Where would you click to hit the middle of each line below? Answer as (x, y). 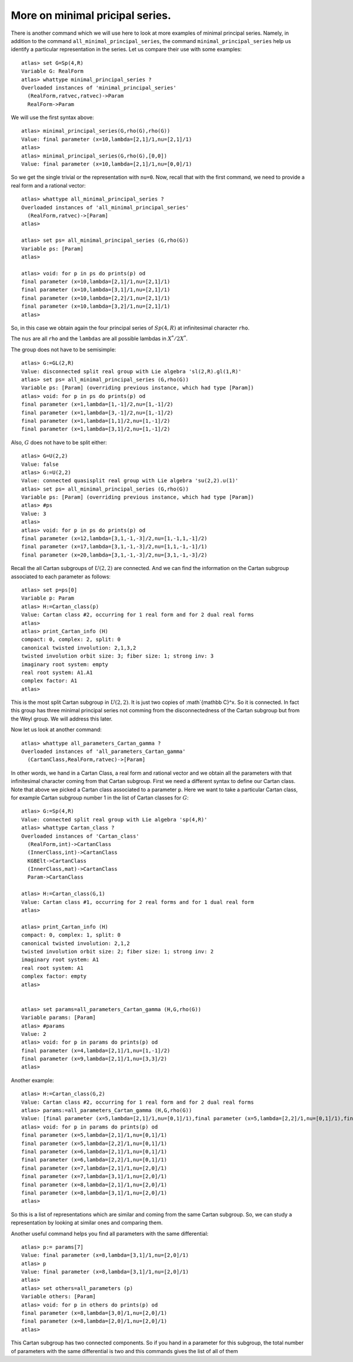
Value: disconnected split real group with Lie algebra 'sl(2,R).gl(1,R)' (131, 371)
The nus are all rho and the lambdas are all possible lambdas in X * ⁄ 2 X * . (99, 338)
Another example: (32, 1080)
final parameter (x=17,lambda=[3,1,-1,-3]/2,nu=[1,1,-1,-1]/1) (114, 547)
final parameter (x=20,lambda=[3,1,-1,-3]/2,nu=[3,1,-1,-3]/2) (114, 555)
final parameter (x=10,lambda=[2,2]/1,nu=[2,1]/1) (96, 298)
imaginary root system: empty (65, 664)
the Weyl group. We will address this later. (62, 719)
